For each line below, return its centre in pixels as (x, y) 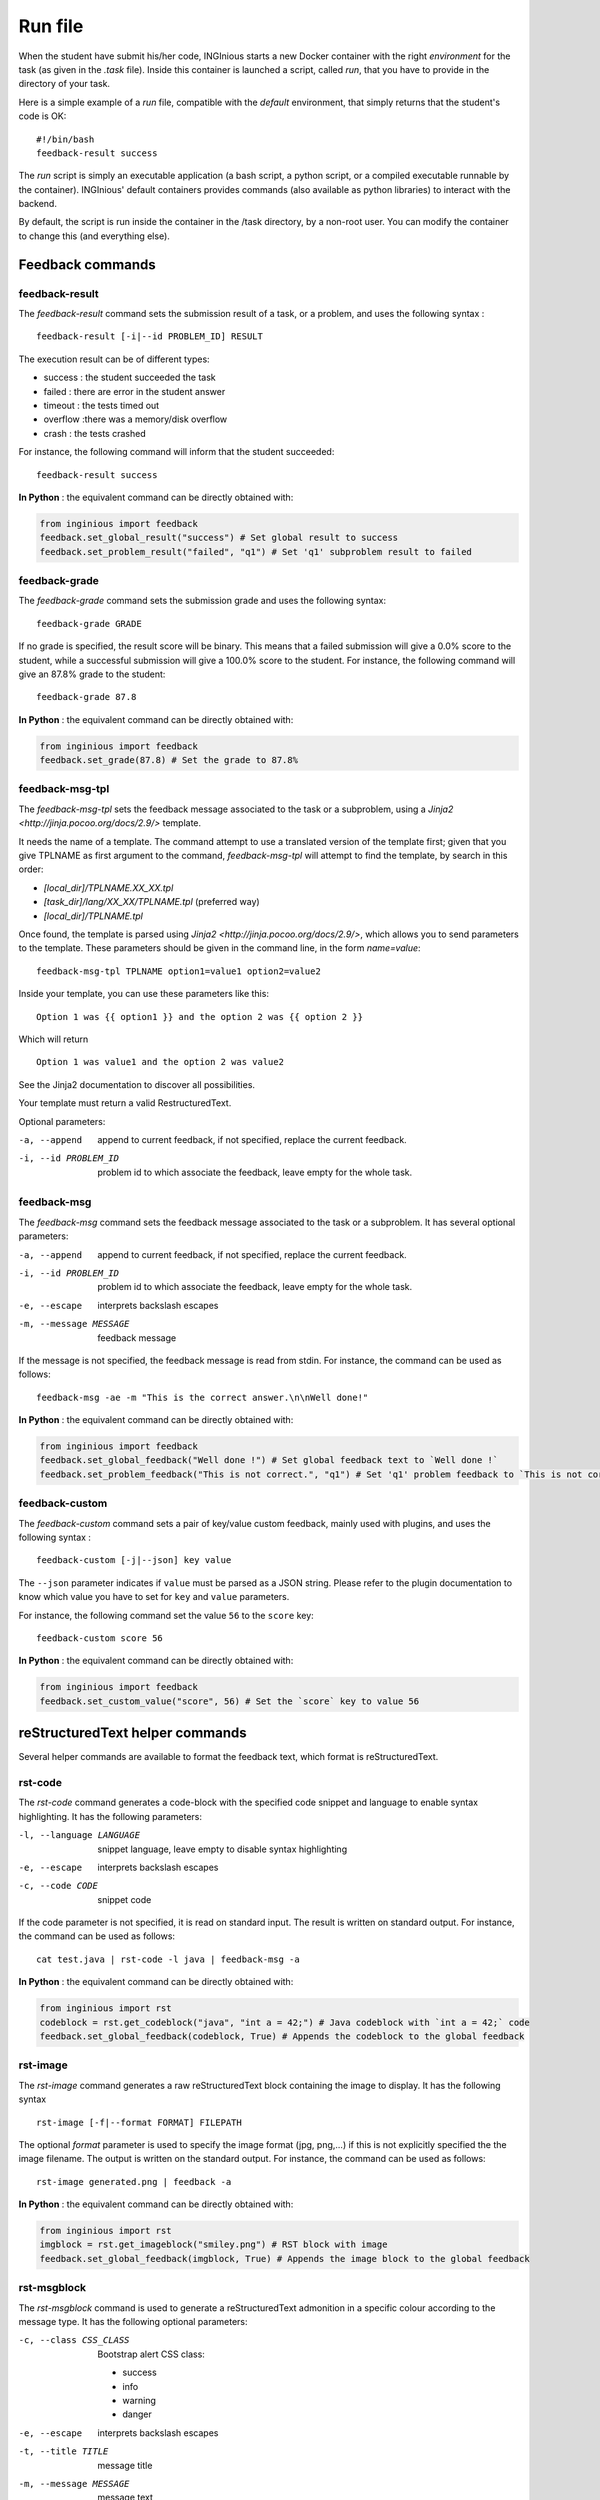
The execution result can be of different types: (114, 359)
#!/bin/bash (65, 139)
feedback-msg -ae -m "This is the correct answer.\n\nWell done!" (202, 1397)
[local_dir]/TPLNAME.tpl (93, 916)
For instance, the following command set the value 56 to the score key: (166, 1615)
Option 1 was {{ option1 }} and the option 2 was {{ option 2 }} (200, 1016)
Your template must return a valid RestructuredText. (125, 1103)
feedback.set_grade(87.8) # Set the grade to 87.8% (169, 760)
